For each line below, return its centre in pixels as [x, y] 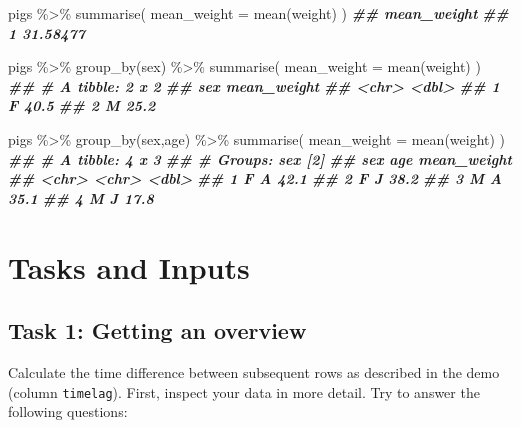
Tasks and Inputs [129, 266]
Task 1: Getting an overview [157, 330]
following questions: [68, 411]
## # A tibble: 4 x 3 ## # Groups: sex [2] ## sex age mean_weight [260, 158]
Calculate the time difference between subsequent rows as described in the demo [254, 371]
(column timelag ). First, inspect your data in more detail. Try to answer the [244, 391]
